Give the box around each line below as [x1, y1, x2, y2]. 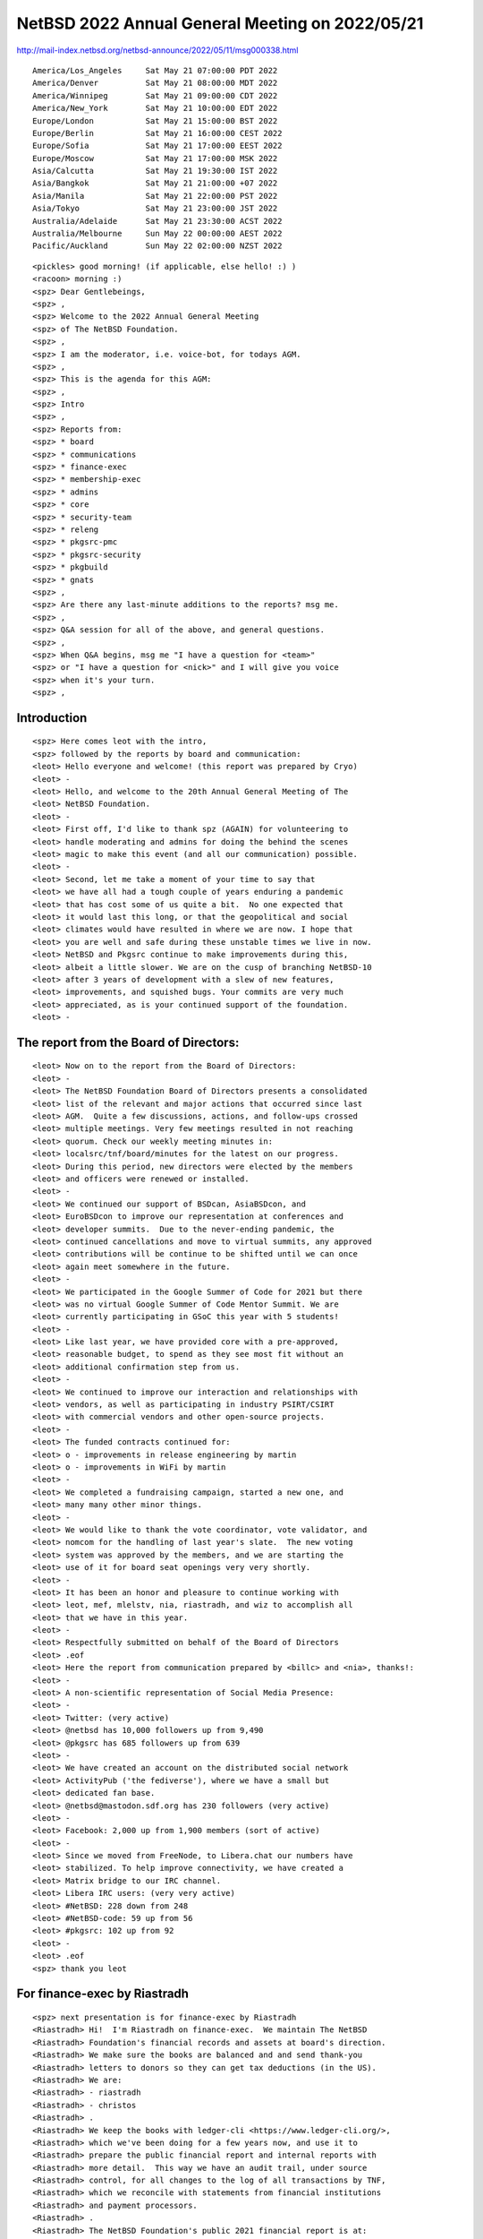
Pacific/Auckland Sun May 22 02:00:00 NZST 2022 [32, 241, 283, 251]
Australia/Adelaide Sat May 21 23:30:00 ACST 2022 [32, 216, 283, 226]
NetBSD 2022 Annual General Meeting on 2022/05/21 [16, 13, 424, 33]
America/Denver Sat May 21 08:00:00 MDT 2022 [32, 78, 278, 89]
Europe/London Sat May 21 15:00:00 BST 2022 [32, 116, 278, 125]
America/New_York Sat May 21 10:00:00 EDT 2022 [32, 103, 278, 114]
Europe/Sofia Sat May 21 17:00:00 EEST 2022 [32, 141, 283, 151]
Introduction [16, 710, 88, 725]
